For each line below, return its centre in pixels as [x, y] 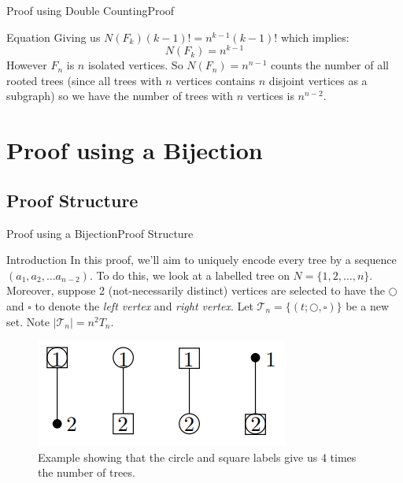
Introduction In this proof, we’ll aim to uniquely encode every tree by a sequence [201, 260]
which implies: [315, 37]
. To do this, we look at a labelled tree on [189, 275]
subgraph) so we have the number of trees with [120, 96]
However [27, 65]
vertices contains [216, 80]
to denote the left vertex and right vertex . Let [144, 306]
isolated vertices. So [135, 65]
